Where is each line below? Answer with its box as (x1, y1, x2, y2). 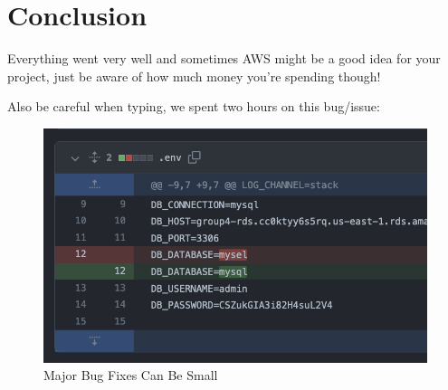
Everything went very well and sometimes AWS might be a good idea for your (7, 49, 441, 68)
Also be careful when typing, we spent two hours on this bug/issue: (7, 97, 380, 116)
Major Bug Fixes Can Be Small (43, 366, 218, 385)
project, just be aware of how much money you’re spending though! (7, 66, 381, 85)
